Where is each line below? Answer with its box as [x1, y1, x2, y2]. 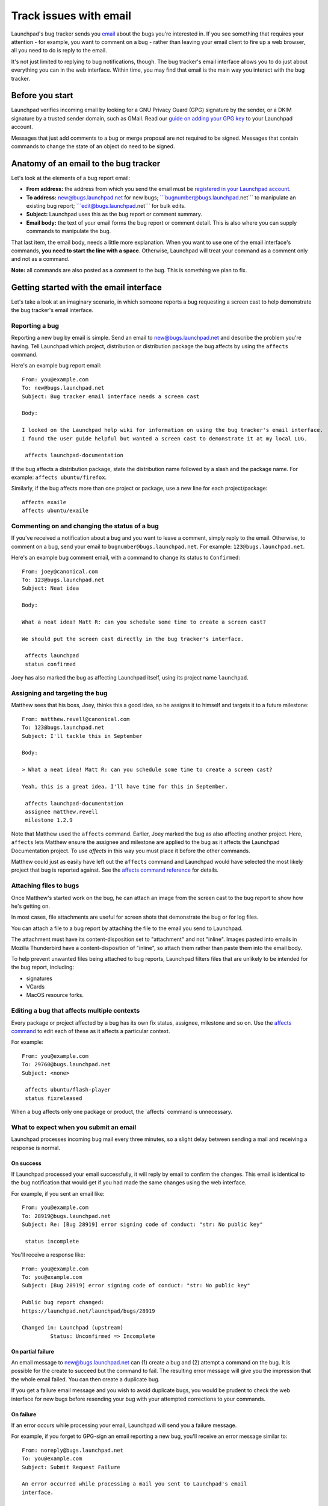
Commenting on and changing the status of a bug [11, 522, 159, 530]
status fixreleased [25, 1095, 82, 1102]
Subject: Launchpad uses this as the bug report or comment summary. [26, 211, 203, 218]
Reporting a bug [11, 321, 60, 330]
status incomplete [25, 1238, 79, 1245]
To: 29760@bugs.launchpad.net [22, 1061, 111, 1068]
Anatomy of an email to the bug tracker [11, 158, 161, 169]
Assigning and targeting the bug [11, 689, 108, 698]
